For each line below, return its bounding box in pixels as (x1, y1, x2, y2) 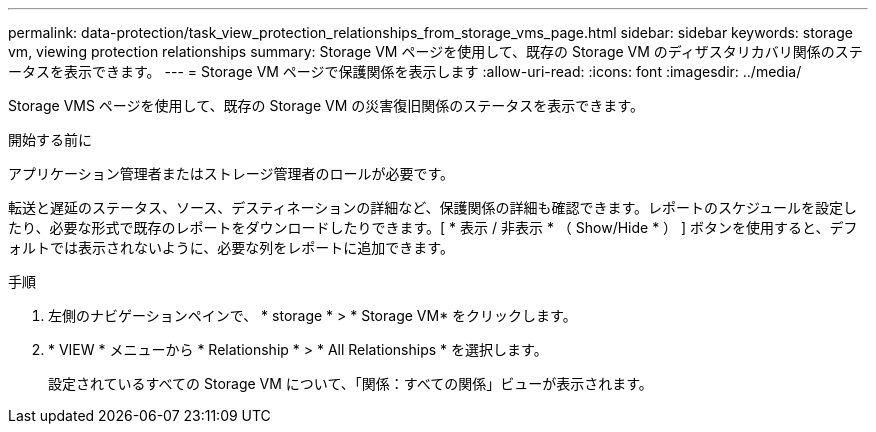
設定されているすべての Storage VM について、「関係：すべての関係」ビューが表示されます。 (48, 375, 653, 392)
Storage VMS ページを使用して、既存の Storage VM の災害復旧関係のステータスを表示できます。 (8, 97, 644, 114)
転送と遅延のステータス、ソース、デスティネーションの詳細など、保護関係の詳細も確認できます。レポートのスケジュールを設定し (8, 199, 858, 216)
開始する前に (8, 131, 92, 148)
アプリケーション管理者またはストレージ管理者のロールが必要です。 (8, 165, 455, 182)
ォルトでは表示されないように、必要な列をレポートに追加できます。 (8, 239, 454, 256)
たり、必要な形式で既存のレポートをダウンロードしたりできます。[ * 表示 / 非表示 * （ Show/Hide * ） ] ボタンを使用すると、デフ (8, 219, 858, 236)
